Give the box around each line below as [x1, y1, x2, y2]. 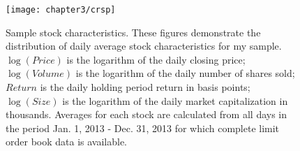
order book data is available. [6, 134, 128, 149]
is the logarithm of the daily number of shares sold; [75, 66, 295, 80]
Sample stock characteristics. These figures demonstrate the [6, 24, 261, 39]
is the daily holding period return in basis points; [40, 80, 250, 94]
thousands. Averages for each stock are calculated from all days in [6, 107, 287, 122]
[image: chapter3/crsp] [6, 5, 116, 15]
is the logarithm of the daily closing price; [66, 52, 246, 66]
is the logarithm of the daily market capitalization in [62, 93, 288, 108]
